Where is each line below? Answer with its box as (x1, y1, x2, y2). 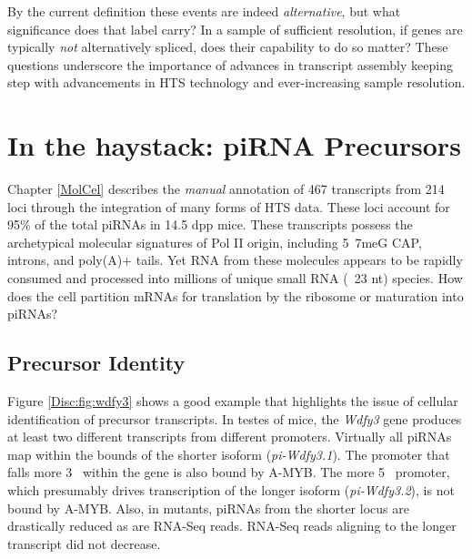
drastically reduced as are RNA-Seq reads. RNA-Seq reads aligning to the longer (7, 516, 457, 535)
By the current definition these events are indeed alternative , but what (7, 2, 401, 20)
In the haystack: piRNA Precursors (7, 127, 461, 164)
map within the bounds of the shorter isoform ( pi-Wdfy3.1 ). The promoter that (7, 444, 450, 463)
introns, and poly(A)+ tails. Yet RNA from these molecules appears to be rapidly (7, 250, 463, 269)
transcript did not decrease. (7, 534, 161, 553)
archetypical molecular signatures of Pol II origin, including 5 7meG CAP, (7, 232, 422, 251)
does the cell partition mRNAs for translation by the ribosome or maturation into (7, 286, 464, 305)
